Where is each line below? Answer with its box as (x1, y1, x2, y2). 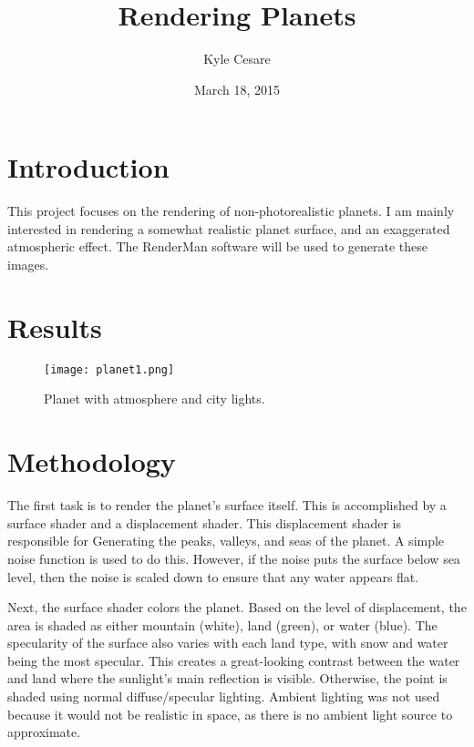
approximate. (7, 722, 81, 742)
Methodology (7, 443, 176, 480)
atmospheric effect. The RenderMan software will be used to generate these (7, 237, 428, 256)
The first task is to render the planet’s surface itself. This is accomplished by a (7, 496, 447, 515)
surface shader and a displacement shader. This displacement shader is (7, 513, 402, 532)
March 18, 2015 (193, 79, 281, 98)
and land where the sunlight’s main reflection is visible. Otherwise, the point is (7, 669, 448, 688)
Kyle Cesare (203, 49, 271, 68)
